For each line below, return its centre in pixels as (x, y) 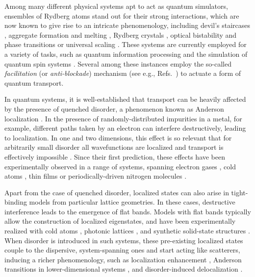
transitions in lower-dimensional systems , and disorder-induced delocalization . (124, 269)
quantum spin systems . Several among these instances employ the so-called (118, 63)
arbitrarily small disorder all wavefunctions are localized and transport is (114, 147)
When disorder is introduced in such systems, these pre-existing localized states (124, 240)
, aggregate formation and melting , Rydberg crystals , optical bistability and (121, 35)
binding (16, 202)
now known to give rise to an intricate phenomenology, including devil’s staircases (127, 25)
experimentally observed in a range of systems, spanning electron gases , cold (120, 166)
